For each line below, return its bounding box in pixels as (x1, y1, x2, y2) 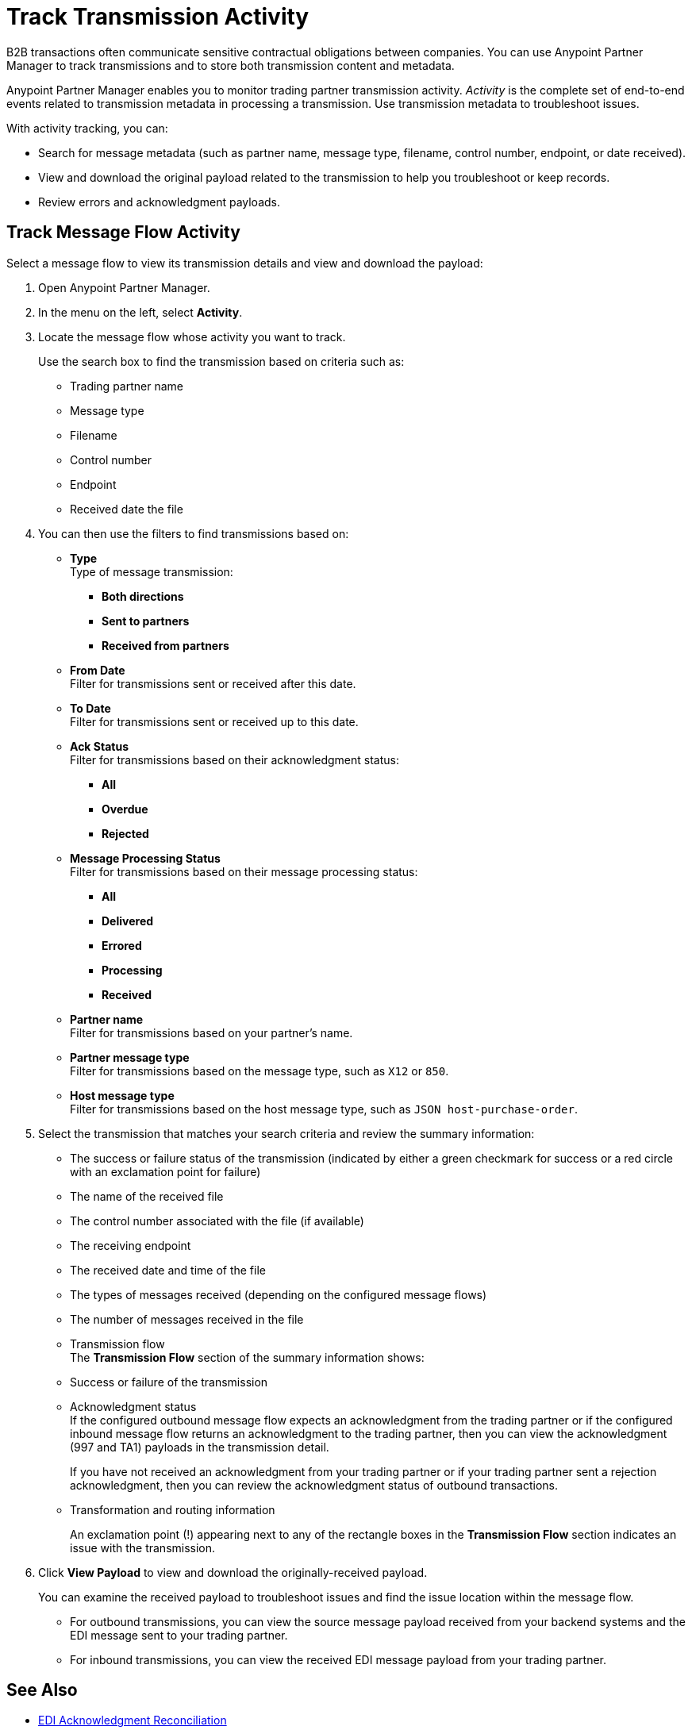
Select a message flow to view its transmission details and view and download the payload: (6, 256, 483, 270)
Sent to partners (102, 613, 190, 628)
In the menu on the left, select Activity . (38, 305, 243, 319)
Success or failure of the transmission (70, 1374, 268, 1389)
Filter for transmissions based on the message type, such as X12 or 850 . (70, 1063, 449, 1078)
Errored (102, 938, 142, 952)
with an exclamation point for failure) (70, 1164, 261, 1178)
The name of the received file (70, 1189, 224, 1203)
